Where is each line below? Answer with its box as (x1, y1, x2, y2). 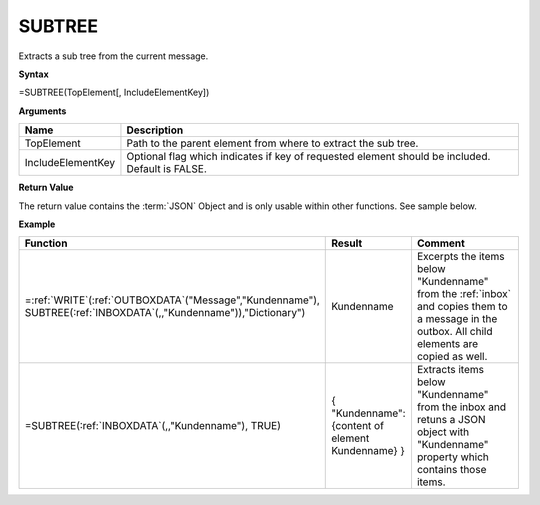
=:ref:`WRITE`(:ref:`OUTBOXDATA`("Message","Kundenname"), (24, 293, 320, 307)
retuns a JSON (416, 413, 486, 427)
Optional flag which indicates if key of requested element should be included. (126, 150, 491, 164)
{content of (331, 419, 385, 433)
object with (416, 425, 470, 439)
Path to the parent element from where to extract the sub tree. (126, 136, 419, 150)
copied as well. (416, 350, 488, 364)
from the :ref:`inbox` (416, 287, 512, 301)
